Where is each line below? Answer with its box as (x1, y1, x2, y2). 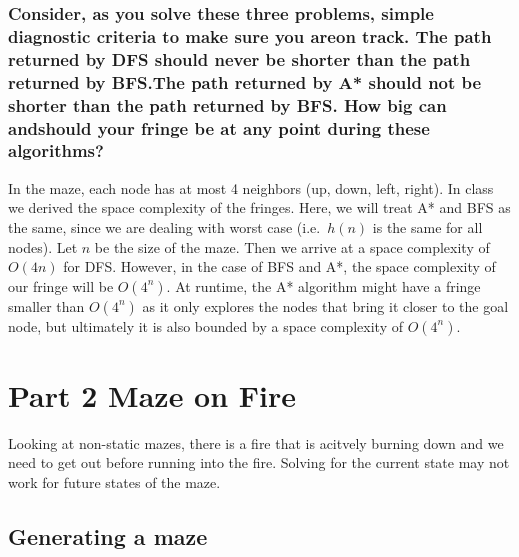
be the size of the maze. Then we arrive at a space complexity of (94, 236, 490, 257)
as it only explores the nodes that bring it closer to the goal (142, 295, 509, 316)
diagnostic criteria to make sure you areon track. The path (8, 23, 492, 48)
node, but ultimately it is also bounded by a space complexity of (8, 315, 403, 336)
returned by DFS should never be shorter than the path (8, 46, 471, 71)
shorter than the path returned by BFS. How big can (8, 92, 447, 117)
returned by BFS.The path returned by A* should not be (8, 69, 482, 94)
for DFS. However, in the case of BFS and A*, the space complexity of (63, 256, 496, 277)
